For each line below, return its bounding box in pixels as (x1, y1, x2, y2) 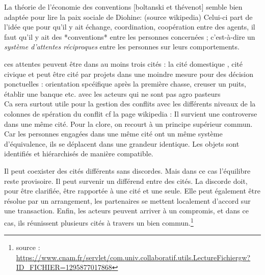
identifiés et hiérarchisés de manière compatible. (4, 148, 153, 159)
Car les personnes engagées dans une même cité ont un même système (4, 128, 223, 139)
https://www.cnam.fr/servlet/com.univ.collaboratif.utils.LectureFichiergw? (16, 252, 251, 262)
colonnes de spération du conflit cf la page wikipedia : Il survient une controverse (4, 108, 257, 119)
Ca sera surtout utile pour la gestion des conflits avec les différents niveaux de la (4, 98, 256, 109)
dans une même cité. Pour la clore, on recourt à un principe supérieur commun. (4, 118, 253, 129)
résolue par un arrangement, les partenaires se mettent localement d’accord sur (4, 195, 251, 206)
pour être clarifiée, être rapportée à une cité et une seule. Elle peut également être (4, 185, 260, 196)
